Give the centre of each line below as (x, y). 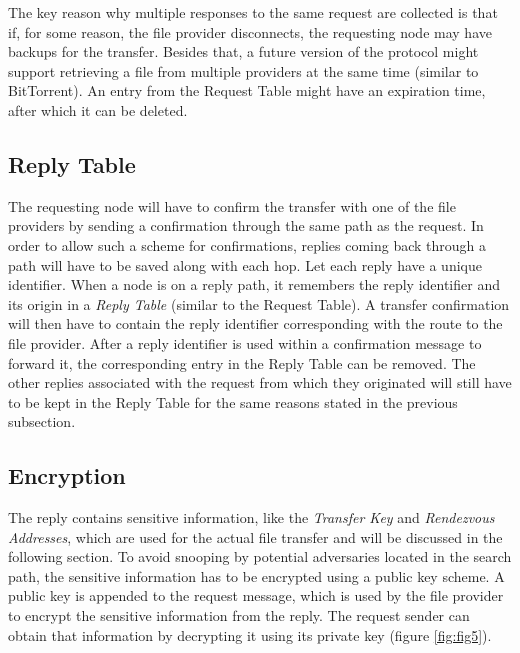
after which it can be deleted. (98, 109)
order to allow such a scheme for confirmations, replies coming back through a (247, 244)
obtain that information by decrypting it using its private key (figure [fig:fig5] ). (250, 634)
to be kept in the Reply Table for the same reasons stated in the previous (233, 401)
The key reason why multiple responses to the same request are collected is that (253, 12)
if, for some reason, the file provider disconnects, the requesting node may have (250, 31)
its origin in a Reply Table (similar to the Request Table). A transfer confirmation (259, 303)
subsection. (42, 421)
